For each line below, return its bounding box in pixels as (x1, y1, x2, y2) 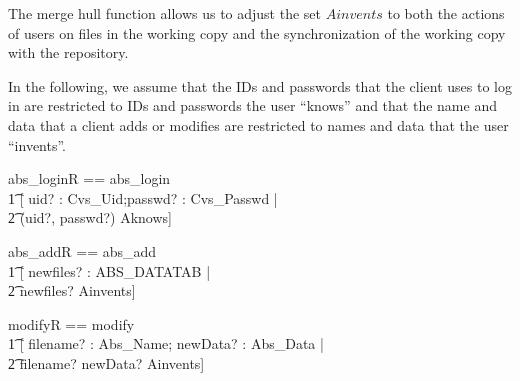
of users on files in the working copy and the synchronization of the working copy (8, 22, 506, 43)
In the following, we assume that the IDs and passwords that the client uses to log (8, 75, 513, 96)
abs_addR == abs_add (8, 240, 157, 261)
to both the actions (387, 3, 505, 23)
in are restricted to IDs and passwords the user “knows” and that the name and (8, 95, 497, 116)
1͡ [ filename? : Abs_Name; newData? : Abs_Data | (8, 333, 324, 354)
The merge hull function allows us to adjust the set (8, 3, 321, 23)
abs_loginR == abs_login (8, 168, 171, 189)
